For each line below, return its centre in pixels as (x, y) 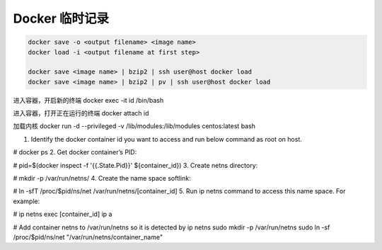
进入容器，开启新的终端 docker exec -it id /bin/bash (88, 100)
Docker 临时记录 (61, 18)
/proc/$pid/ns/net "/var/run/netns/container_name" (88, 237)
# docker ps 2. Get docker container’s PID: (75, 152)
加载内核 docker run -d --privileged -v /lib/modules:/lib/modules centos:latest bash (134, 126)
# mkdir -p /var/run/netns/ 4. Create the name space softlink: (102, 178)
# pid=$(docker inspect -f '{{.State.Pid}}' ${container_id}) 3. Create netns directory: (135, 165)
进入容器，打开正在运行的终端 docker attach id (81, 113)
